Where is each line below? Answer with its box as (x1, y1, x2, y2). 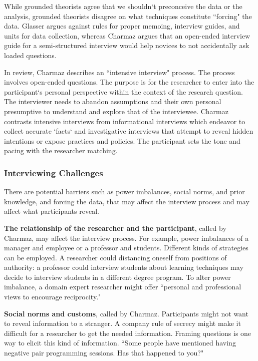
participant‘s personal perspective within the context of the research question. (4, 86, 243, 97)
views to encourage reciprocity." (4, 291, 101, 302)
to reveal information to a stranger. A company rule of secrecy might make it (4, 318, 241, 328)
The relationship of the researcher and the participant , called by (4, 222, 226, 233)
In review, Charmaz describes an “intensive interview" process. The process (4, 67, 235, 77)
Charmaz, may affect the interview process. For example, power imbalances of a (4, 232, 249, 243)
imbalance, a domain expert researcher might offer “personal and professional (4, 281, 241, 292)
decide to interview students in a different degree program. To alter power (4, 271, 231, 282)
